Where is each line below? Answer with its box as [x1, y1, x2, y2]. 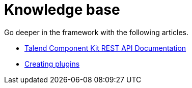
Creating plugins [24, 59, 80, 68]
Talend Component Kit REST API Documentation [24, 43, 186, 52]
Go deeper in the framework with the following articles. [4, 27, 188, 37]
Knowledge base [4, 1, 120, 18]
